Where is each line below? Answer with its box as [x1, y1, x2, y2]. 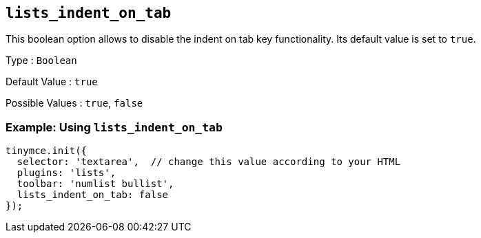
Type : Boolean [6, 54, 77, 67]
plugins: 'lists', [17, 167, 116, 179]
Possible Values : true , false [6, 97, 143, 109]
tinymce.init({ [6, 145, 88, 157]
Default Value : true [6, 76, 98, 88]
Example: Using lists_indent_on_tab [6, 120, 223, 134]
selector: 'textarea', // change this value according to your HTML [17, 156, 401, 168]
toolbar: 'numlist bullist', [17, 178, 174, 190]
